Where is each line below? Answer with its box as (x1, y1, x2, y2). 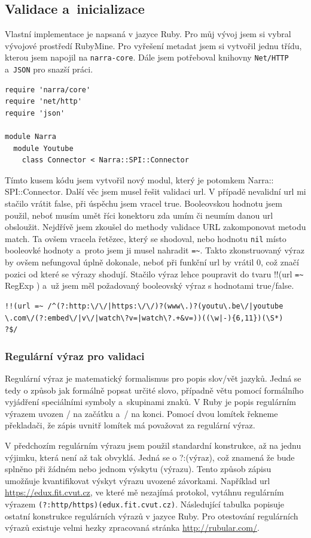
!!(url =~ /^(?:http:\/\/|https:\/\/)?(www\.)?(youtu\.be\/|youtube (5, 301, 283, 310)
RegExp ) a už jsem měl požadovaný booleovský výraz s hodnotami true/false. (5, 279, 294, 292)
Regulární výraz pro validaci (5, 348, 145, 363)
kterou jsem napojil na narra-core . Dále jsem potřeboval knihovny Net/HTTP (5, 51, 289, 64)
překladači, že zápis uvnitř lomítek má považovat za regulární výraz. (5, 419, 255, 431)
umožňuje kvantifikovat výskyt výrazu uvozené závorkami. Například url (5, 474, 270, 486)
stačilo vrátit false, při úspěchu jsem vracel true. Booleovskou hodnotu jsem (5, 197, 282, 210)
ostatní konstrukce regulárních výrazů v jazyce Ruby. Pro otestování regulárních (5, 509, 298, 522)
